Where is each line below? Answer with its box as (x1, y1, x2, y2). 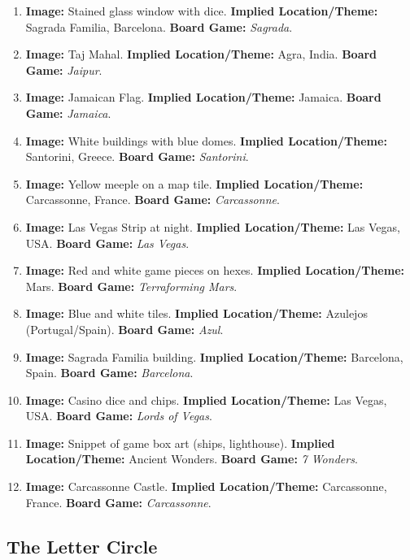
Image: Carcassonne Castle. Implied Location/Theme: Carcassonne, (25, 478, 387, 495)
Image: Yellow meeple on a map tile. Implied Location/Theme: (25, 175, 364, 192)
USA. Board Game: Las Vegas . (25, 234, 190, 251)
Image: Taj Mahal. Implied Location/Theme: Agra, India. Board (25, 46, 377, 63)
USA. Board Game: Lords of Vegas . (25, 407, 212, 424)
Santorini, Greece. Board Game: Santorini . (25, 148, 249, 165)
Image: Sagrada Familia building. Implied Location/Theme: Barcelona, (25, 348, 403, 365)
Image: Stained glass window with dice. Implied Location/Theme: (25, 2, 378, 19)
